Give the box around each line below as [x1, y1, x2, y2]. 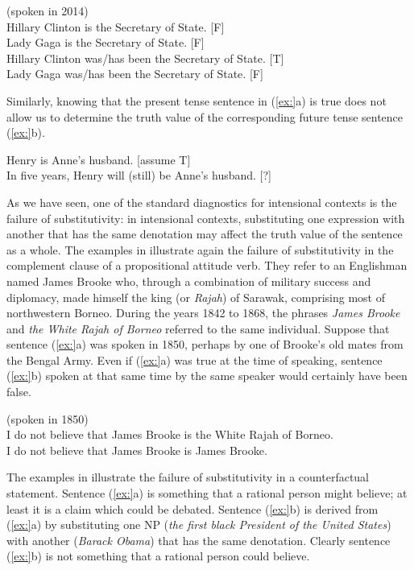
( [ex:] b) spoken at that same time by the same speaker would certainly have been [6, 367, 408, 384]
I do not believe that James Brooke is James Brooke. [6, 441, 267, 458]
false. [6, 383, 31, 400]
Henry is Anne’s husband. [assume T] [6, 151, 191, 167]
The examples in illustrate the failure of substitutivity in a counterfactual [6, 469, 370, 485]
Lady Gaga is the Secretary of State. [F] [6, 34, 205, 51]
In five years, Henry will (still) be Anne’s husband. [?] [6, 167, 272, 184]
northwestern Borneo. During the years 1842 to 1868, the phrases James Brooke [6, 304, 400, 321]
